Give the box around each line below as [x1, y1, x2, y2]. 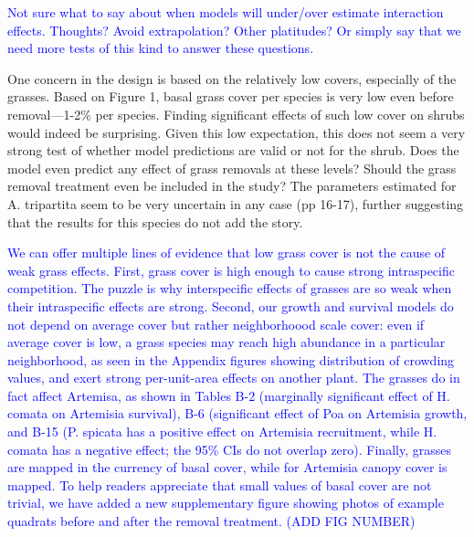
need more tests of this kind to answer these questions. [7, 38, 314, 58]
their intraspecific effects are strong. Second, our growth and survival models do [7, 296, 454, 315]
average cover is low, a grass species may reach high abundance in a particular [7, 332, 446, 352]
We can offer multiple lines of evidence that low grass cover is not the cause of [7, 243, 446, 262]
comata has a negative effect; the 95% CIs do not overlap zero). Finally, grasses [7, 439, 451, 458]
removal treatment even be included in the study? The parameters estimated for [7, 176, 457, 195]
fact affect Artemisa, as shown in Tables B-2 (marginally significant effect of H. [7, 385, 450, 405]
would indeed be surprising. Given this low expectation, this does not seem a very [7, 122, 466, 142]
